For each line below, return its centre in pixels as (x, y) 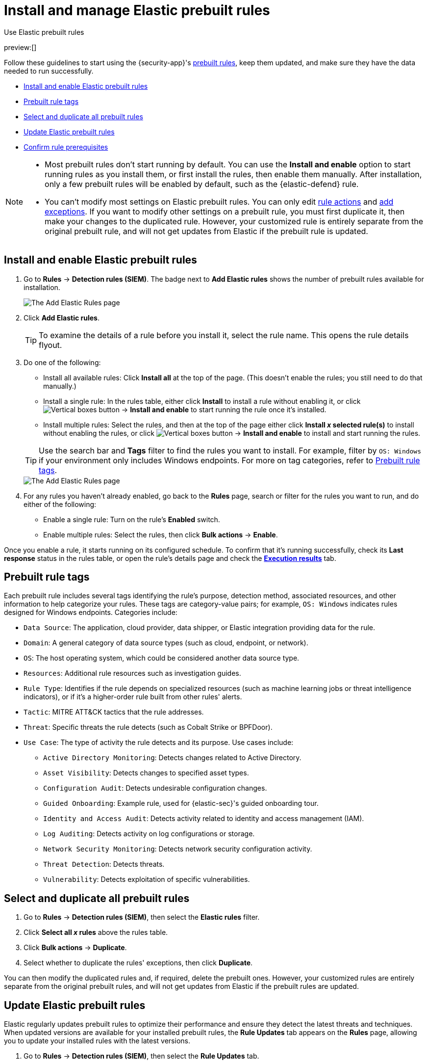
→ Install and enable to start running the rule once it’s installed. (224, 409)
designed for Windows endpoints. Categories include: (91, 612)
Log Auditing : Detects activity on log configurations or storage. (149, 834)
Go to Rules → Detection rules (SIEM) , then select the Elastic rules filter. (142, 917)
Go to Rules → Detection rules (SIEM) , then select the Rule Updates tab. (141, 1056)
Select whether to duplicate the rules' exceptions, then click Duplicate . (138, 963)
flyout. (50, 345)
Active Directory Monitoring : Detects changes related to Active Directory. (172, 758)
